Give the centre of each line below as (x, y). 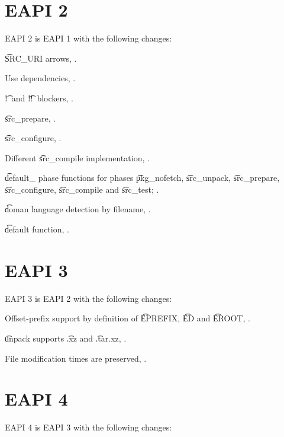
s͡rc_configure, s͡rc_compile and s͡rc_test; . (82, 189)
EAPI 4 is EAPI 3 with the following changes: (88, 427)
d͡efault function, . (37, 229)
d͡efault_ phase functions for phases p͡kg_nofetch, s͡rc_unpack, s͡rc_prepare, (142, 178)
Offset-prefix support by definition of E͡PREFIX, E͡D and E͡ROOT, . (128, 318)
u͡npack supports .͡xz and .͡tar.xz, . (66, 338)
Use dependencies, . (40, 78)
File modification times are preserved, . (76, 358)
